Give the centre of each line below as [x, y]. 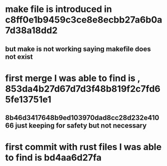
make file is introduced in [59, 9]
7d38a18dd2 [31, 30]
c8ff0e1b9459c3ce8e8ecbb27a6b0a [84, 20]
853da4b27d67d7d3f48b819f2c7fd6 [83, 89]
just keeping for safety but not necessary [81, 126]
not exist [19, 57]
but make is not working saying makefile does [78, 49]
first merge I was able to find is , [73, 78]
